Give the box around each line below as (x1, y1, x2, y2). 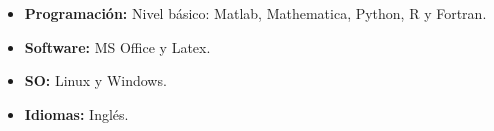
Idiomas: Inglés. (24, 103, 129, 124)
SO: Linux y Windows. (24, 70, 167, 91)
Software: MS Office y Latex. (24, 36, 211, 57)
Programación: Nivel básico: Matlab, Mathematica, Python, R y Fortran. (24, 3, 487, 23)
